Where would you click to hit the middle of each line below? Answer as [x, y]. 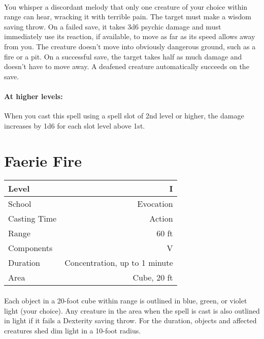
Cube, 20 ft [153, 278]
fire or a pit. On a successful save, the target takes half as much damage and [123, 56]
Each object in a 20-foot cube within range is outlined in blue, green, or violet [126, 301]
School [20, 204]
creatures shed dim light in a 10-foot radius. [73, 330]
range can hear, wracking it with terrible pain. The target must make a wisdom [128, 17]
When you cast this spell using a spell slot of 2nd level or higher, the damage [124, 116]
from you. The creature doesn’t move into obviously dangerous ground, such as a [130, 46]
